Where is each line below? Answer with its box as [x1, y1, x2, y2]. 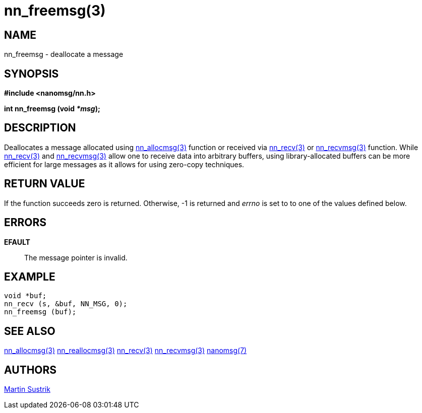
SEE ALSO [4, 324, 55, 337]
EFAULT [4, 237, 30, 246]
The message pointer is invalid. [24, 253, 128, 262]
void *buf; [4, 292, 47, 300]
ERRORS [4, 216, 47, 229]
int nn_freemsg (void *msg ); [4, 104, 100, 113]
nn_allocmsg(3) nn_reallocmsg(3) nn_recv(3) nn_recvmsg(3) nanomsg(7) [4, 346, 247, 355]
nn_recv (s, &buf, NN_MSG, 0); [4, 300, 128, 308]
